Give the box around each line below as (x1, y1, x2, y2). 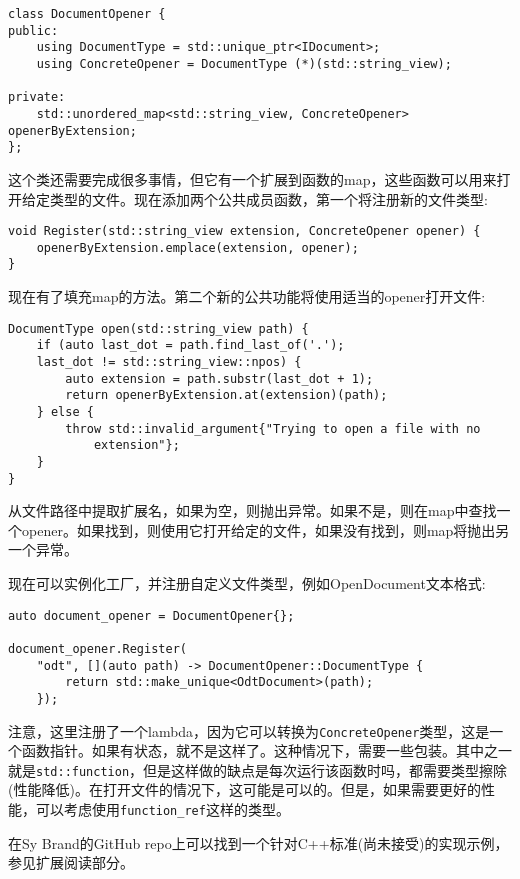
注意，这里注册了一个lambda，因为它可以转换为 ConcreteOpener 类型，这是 (8, 720, 490, 741)
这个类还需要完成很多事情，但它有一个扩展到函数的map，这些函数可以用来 (8, 168, 497, 189)
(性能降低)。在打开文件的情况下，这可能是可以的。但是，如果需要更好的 (8, 779, 481, 800)
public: (8, 23, 59, 38)
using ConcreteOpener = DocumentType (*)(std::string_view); (36, 56, 452, 71)
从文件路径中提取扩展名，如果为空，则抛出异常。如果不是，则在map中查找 (8, 500, 497, 521)
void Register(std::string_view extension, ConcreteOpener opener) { (8, 224, 481, 239)
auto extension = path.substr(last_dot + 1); (65, 371, 374, 386)
